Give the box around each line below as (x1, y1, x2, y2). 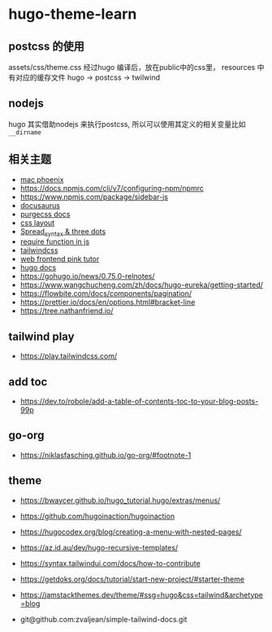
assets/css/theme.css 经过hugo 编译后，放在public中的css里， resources (8, 63, 256, 72)
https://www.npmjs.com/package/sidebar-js (19, 192, 169, 202)
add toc (8, 375, 48, 389)
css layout (19, 217, 55, 228)
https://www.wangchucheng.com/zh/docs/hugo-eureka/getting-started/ (19, 280, 264, 290)
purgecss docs (19, 209, 71, 219)
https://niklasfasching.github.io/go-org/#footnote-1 (19, 450, 192, 460)
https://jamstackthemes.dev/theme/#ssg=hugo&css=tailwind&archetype (19, 590, 264, 599)
